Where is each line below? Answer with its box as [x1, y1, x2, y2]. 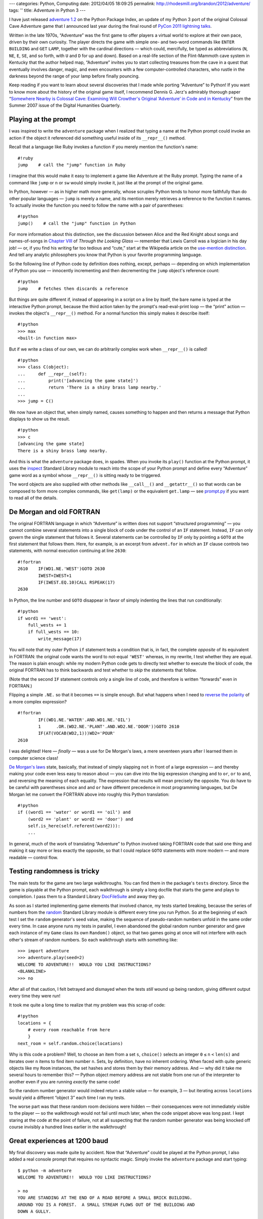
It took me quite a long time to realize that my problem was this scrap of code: [9, 1002, 166, 1008]
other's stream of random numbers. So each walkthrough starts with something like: [9, 937, 178, 943]
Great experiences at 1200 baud [9, 1137, 109, 1145]
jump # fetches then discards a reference [18, 286, 129, 291]
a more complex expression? [9, 699, 67, 705]
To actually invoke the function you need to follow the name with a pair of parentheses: [9, 202, 184, 208]
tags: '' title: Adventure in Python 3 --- [9, 7, 86, 13]
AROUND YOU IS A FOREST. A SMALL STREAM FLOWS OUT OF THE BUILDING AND [18, 1202, 195, 1207]
